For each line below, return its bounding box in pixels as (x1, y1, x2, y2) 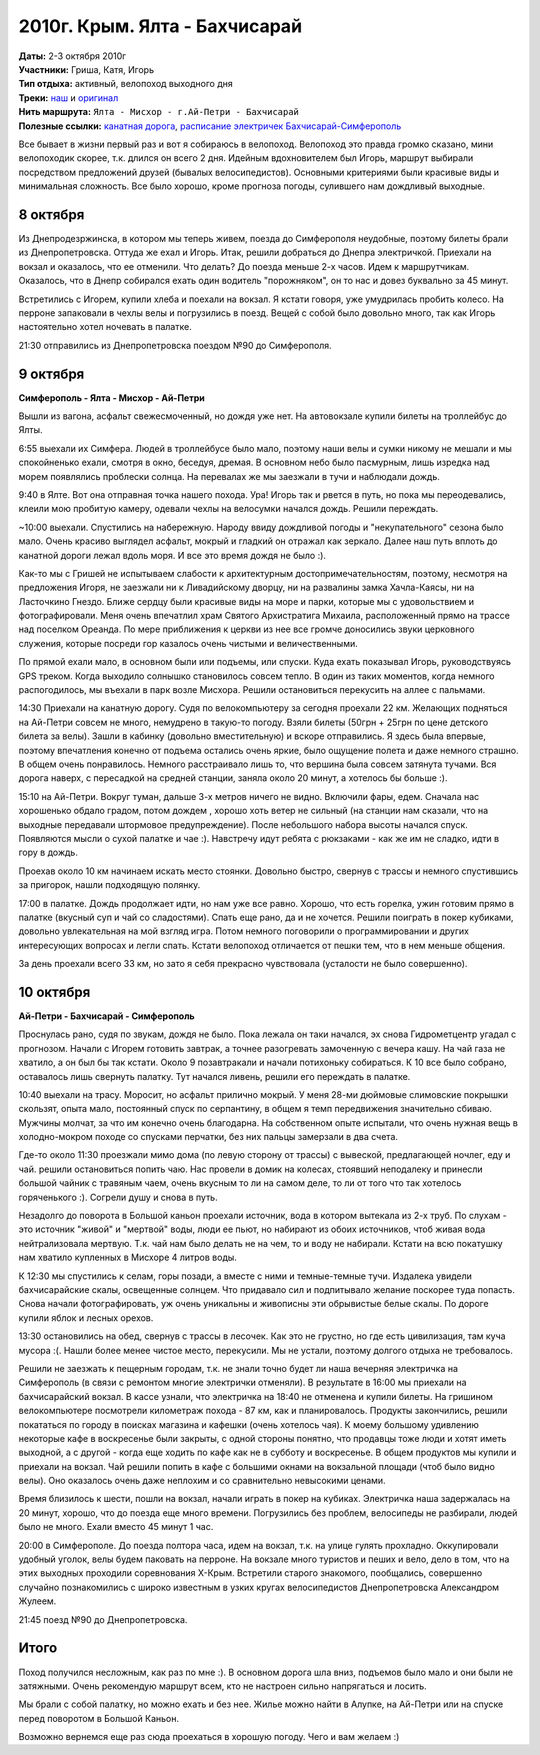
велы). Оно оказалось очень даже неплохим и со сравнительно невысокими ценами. (18, 1475, 386, 1487)
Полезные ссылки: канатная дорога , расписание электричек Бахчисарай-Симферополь (18, 120, 402, 132)
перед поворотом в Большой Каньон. (18, 1712, 180, 1724)
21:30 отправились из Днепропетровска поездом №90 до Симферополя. (18, 339, 332, 351)
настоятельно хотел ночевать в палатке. (18, 321, 192, 333)
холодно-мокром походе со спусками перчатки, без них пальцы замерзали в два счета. (18, 1131, 399, 1143)
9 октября (18, 365, 85, 382)
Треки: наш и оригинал (18, 91, 119, 104)
